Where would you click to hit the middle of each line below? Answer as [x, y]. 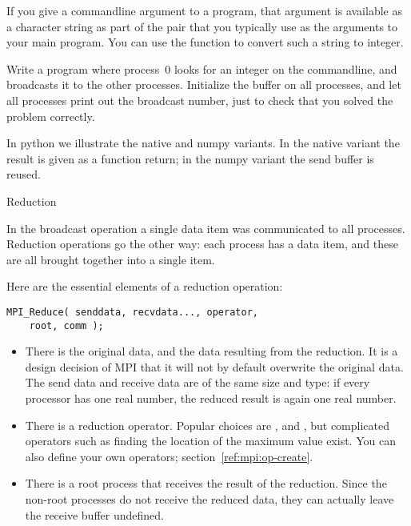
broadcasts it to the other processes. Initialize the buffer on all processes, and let [204, 84]
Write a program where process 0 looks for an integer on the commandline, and [202, 68]
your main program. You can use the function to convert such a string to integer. [205, 42]
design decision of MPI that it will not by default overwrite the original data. [214, 366]
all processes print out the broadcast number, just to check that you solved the [200, 100]
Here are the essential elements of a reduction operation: [145, 286]
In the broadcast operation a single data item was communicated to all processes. [206, 228]
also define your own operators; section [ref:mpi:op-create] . [169, 456]
